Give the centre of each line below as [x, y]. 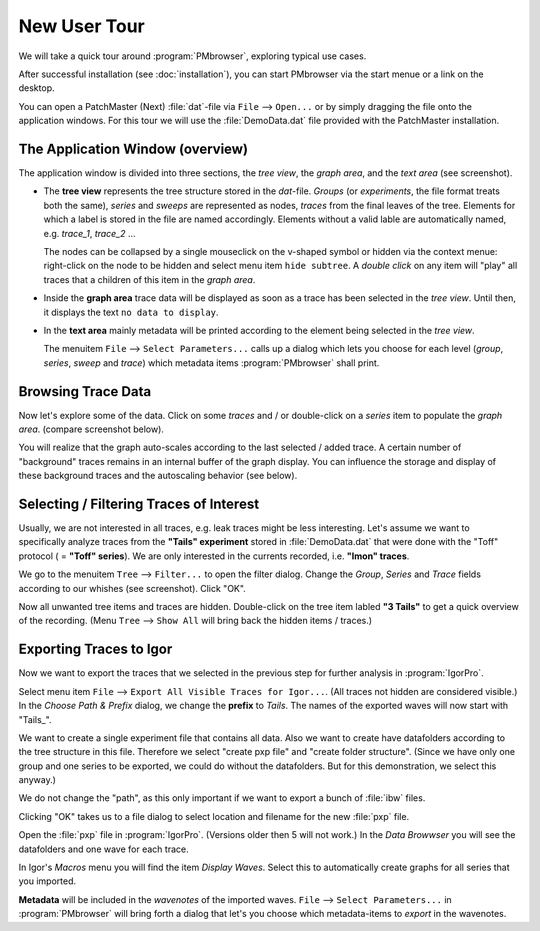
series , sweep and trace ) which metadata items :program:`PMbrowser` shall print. [211, 362]
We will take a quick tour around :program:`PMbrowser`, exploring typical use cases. [192, 56]
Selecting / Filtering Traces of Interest [139, 503]
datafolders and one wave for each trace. [103, 849]
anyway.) [37, 780]
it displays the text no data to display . [131, 312]
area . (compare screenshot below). [91, 429]
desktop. [36, 88]
